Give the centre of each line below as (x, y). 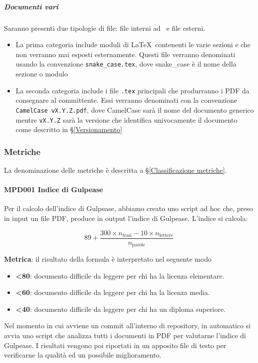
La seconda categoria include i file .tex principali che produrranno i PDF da (132, 90)
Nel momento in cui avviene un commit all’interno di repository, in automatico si (127, 326)
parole (139, 245)
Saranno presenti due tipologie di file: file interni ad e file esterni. (105, 28)
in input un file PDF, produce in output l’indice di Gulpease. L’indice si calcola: (126, 218)
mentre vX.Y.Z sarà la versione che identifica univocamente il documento (127, 119)
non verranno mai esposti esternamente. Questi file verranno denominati (126, 54)
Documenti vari (31, 6)
